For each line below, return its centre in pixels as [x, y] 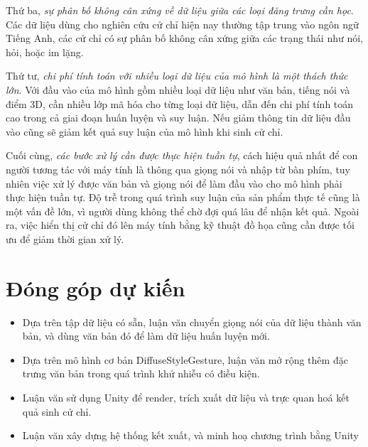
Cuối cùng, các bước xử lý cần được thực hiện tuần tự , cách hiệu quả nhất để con [182, 155]
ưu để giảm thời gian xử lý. [65, 238]
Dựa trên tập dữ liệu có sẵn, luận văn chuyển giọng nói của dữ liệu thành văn [192, 322]
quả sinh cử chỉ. [57, 411]
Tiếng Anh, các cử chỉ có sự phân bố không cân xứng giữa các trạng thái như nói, [184, 38]
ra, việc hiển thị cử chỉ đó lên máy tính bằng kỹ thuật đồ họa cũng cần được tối [180, 225]
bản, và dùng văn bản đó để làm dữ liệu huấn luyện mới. [146, 336]
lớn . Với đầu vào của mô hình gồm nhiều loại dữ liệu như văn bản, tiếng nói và [178, 89]
